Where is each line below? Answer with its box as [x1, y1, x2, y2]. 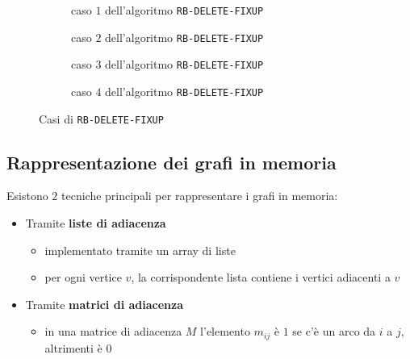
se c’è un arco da [292, 323, 376, 340]
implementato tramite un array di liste [44, 241, 236, 258]
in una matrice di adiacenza [44, 323, 182, 340]
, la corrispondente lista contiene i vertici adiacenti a [131, 269, 391, 286]
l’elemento [200, 323, 250, 340]
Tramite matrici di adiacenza [25, 295, 183, 312]
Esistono [6, 187, 48, 204]
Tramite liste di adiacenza [25, 215, 166, 232]
